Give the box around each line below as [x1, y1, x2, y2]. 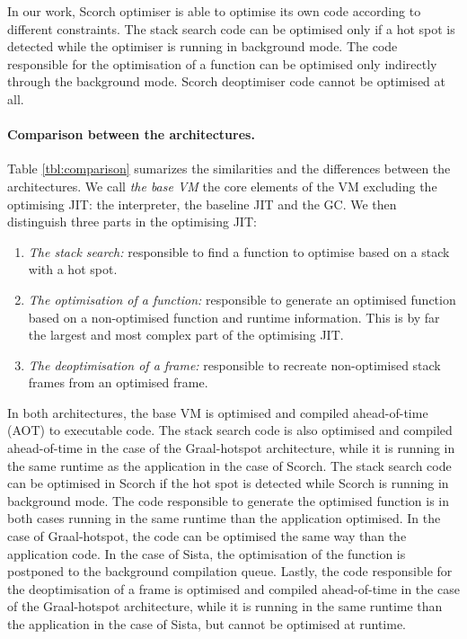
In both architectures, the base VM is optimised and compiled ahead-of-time [7, 403, 428, 422]
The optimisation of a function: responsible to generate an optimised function [28, 289, 456, 308]
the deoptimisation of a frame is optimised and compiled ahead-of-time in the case [7, 579, 460, 598]
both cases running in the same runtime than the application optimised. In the [7, 509, 441, 528]
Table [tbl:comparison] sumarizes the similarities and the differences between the [7, 159, 451, 178]
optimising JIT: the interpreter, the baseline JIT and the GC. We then [7, 194, 397, 213]
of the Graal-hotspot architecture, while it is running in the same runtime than [7, 597, 443, 616]
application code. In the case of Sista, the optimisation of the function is [7, 544, 406, 563]
